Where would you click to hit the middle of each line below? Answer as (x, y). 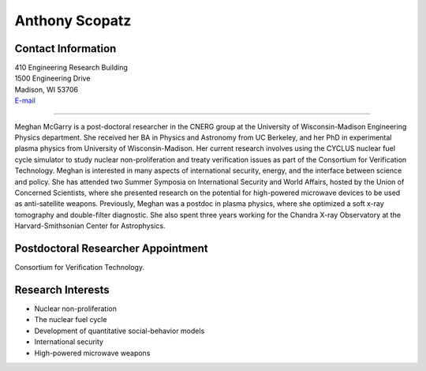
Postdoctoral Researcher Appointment (111, 248)
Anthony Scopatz (73, 21)
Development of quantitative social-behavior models (120, 331)
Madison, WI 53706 (47, 89)
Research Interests (62, 289)
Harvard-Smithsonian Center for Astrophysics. (90, 226)
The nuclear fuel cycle (71, 320)
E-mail (25, 101)
